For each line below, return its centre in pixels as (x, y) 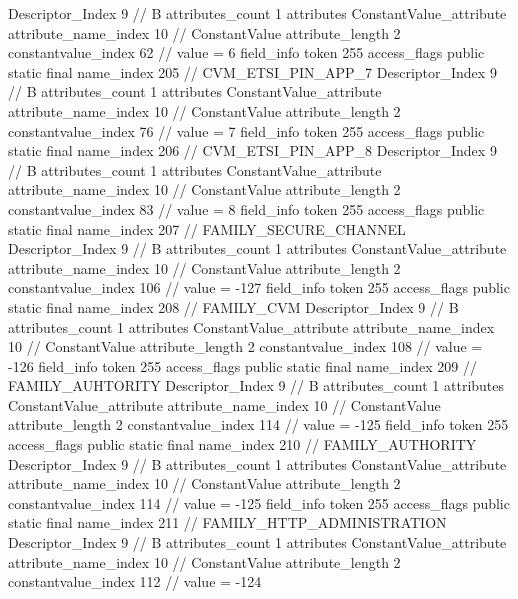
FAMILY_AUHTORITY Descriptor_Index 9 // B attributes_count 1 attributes (256, 385)
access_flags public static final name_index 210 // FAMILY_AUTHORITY (242, 444)
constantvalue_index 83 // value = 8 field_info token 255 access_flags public (246, 208)
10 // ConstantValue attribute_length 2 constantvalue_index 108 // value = (245, 346)
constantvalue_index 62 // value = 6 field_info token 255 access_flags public (246, 52)
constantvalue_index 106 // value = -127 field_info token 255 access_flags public (259, 287)
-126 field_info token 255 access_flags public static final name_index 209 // (242, 365)
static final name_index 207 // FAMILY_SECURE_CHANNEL (207, 228)
